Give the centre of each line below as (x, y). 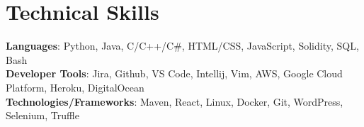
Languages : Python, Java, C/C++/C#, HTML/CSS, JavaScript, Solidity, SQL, (182, 46)
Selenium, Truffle (42, 115)
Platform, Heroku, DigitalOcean (75, 87)
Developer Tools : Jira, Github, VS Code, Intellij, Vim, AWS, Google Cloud (174, 73)
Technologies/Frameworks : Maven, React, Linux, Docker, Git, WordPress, (175, 101)
